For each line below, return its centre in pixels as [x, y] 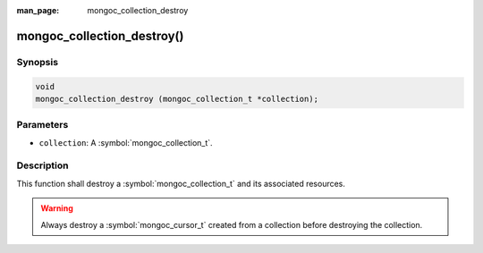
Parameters [42, 125]
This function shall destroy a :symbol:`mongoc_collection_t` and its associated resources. [181, 183]
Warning [57, 208]
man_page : [38, 10]
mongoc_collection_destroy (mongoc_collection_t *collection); [177, 99]
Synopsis [37, 62]
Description [42, 165]
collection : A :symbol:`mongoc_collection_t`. [126, 142]
